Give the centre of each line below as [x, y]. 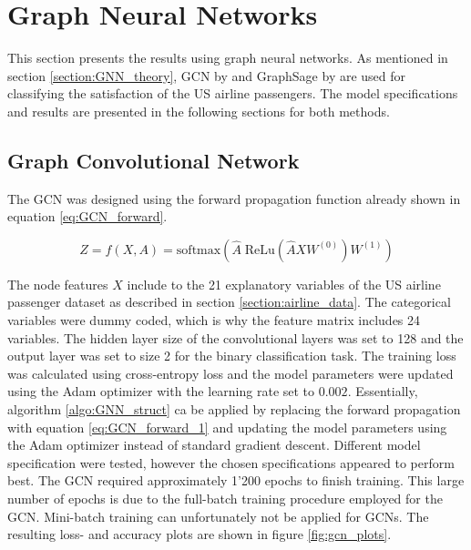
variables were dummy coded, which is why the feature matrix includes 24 [214, 320]
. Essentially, [383, 391]
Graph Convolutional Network [154, 160]
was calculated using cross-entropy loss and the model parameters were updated [230, 373]
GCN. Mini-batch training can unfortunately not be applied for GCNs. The [218, 516]
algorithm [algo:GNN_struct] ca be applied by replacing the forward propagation [234, 409]
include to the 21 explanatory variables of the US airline [284, 284]
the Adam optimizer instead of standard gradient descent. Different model [214, 445]
